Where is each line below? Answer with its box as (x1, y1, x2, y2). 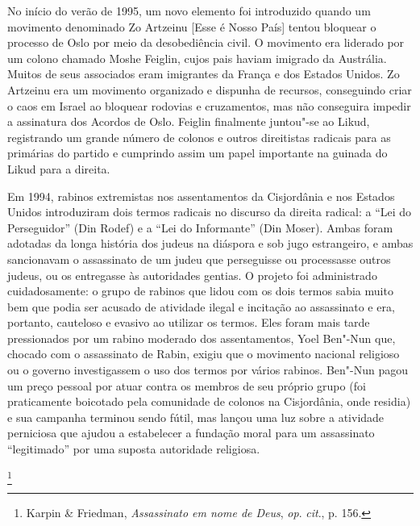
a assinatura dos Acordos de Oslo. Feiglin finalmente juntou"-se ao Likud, (7, 113, 370, 130)
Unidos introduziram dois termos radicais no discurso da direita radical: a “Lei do (7, 203, 412, 220)
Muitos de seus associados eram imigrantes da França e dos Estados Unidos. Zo (7, 65, 400, 82)
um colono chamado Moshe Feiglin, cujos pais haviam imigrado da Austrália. (7, 49, 387, 66)
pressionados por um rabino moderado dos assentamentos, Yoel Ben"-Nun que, (7, 329, 396, 346)
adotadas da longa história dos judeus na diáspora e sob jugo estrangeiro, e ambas (7, 235, 414, 252)
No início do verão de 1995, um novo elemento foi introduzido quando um (7, 2, 371, 19)
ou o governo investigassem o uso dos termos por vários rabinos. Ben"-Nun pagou (7, 361, 408, 378)
